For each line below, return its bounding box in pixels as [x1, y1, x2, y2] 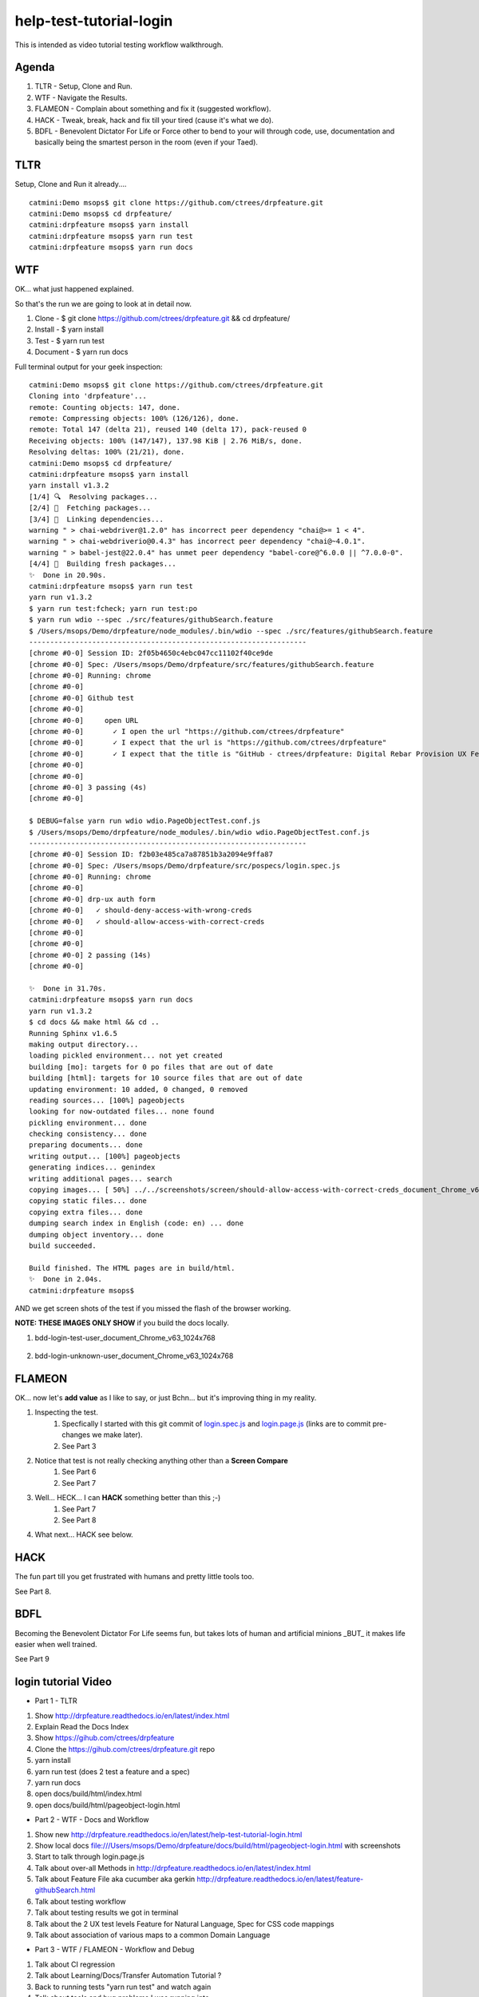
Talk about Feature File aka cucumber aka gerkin [34, 1874, 196, 1884]
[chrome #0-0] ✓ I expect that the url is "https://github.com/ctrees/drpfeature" [29, 738, 387, 747]
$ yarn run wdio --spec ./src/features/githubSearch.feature [29, 615, 273, 625]
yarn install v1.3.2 [29, 481, 109, 490]
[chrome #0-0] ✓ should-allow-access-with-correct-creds [29, 917, 265, 926]
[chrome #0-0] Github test [29, 693, 135, 702]
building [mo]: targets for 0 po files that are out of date [29, 1062, 273, 1071]
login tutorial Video [14, 1675, 112, 1689]
